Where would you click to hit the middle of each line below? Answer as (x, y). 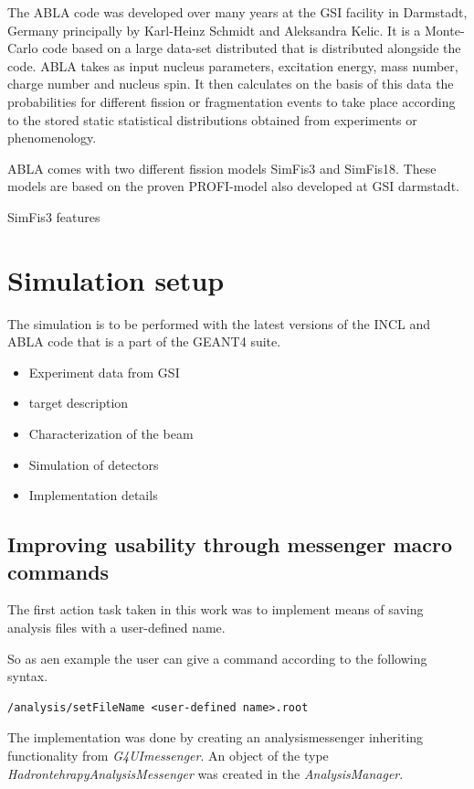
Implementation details (93, 495)
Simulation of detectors (94, 464)
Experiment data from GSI (104, 372)
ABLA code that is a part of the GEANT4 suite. (144, 341)
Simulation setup (116, 279)
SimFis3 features (54, 216)
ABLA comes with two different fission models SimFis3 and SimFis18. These (222, 168)
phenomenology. (52, 138)
